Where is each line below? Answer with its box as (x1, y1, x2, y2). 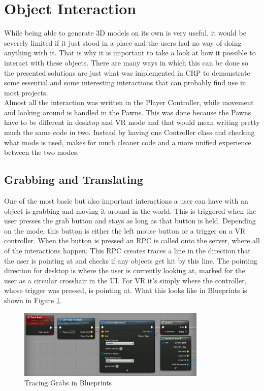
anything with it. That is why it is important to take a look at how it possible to (4, 47, 256, 58)
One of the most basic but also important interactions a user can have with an (4, 195, 248, 206)
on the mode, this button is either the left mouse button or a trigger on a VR (4, 225, 246, 236)
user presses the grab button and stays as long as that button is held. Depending (4, 215, 256, 226)
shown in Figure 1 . (4, 295, 62, 305)
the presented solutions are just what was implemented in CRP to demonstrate (4, 67, 250, 78)
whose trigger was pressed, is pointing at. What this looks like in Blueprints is (4, 285, 247, 296)
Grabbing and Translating (4, 172, 143, 187)
